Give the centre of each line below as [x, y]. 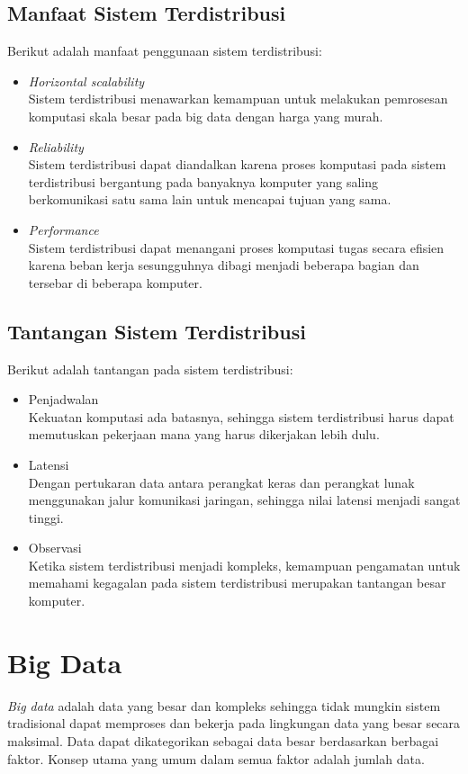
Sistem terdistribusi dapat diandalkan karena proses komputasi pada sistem [237, 164]
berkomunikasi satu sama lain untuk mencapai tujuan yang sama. [210, 199]
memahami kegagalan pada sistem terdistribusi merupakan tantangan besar [237, 583]
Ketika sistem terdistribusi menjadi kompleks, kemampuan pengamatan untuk [244, 565]
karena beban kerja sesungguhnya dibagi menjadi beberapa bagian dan [224, 265]
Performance [63, 229]
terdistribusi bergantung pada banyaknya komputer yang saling [203, 181]
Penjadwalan [63, 399]
